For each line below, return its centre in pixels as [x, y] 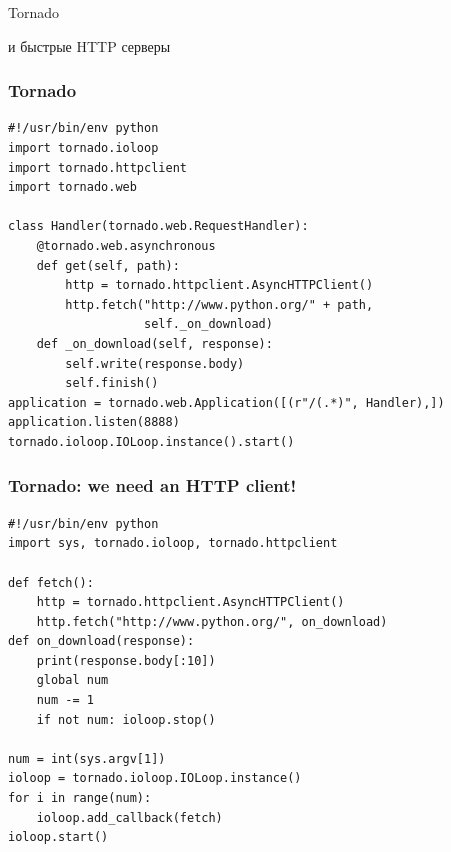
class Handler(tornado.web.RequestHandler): [158, 226]
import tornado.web [72, 187]
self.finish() [112, 383]
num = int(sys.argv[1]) [87, 758]
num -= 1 [65, 700]
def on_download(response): [101, 641]
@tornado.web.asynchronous [126, 245]
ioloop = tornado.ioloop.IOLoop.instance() [155, 778]
